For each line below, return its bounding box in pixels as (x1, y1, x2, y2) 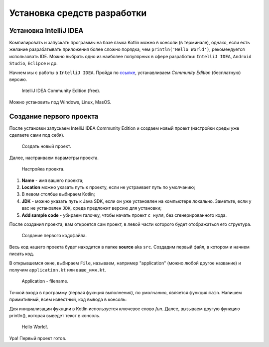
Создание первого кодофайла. (21, 233, 87, 239)
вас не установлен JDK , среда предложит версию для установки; (21, 205, 162, 211)
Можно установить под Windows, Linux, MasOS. (9, 99, 112, 105)
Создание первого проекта (9, 112, 99, 120)
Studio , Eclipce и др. (9, 60, 58, 67)
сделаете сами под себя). (9, 132, 65, 138)
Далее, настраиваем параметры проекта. (9, 155, 99, 161)
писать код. (9, 251, 34, 257)
